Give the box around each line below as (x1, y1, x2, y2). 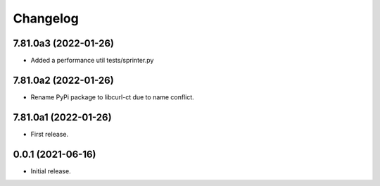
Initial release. (30, 166, 71, 175)
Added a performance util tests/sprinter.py (30, 56, 154, 65)
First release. (30, 130, 69, 138)
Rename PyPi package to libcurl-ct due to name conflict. (30, 92, 195, 101)
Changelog (13, 11, 79, 26)
